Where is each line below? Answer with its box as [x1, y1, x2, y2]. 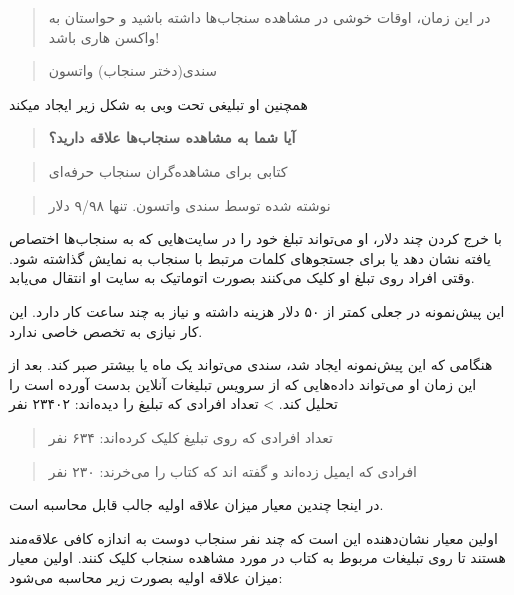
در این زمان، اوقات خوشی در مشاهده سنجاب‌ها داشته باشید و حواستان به [48, 7, 491, 27]
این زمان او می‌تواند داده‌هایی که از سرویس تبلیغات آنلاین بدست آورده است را [9, 373, 477, 394]
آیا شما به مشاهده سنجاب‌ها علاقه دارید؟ [48, 127, 296, 148]
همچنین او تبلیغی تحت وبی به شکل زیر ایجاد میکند [9, 93, 308, 114]
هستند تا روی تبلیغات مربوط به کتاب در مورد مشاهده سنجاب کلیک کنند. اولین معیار [9, 547, 506, 568]
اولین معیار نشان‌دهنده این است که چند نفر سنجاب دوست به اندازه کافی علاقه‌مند [9, 527, 498, 548]
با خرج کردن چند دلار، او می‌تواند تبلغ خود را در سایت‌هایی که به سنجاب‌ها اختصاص [9, 228, 502, 249]
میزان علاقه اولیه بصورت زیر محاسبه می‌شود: [9, 566, 283, 587]
